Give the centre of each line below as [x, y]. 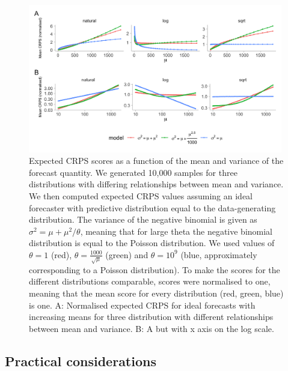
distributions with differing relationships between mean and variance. [156, 184]
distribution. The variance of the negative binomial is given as [143, 219]
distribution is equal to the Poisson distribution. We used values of [152, 243]
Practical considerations [81, 360]
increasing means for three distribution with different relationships [151, 317]
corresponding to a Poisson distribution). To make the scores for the [155, 269]
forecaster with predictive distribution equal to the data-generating [152, 207]
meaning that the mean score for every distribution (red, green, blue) [156, 293]
